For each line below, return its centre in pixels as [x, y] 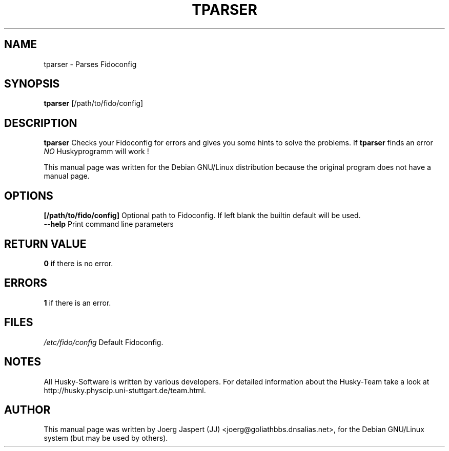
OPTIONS [29, 196]
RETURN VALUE [45, 244]
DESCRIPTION [41, 123]
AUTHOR [27, 410]
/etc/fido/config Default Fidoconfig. [104, 342]
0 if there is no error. [78, 263]
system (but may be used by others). [106, 438]
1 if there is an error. [77, 303]
